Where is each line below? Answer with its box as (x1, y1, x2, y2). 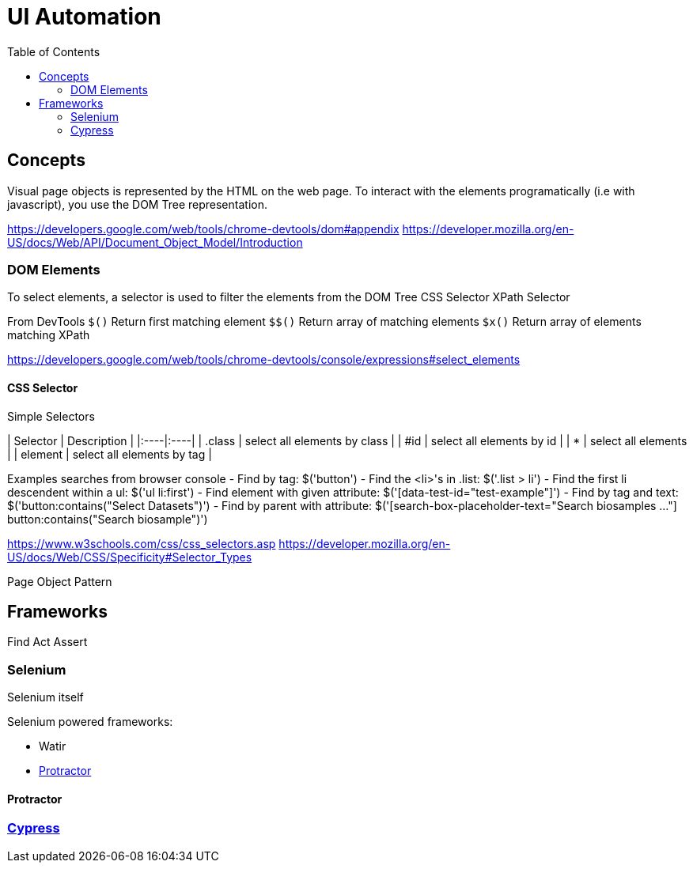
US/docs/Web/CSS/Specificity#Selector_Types (7, 550, 252, 564)
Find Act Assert (7, 635, 88, 649)
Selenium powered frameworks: (7, 715, 173, 729)
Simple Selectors (7, 409, 95, 423)
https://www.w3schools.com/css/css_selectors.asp (7, 536, 276, 550)
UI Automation (7, 3, 161, 30)
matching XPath (7, 328, 90, 342)
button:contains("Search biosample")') (7, 512, 208, 526)
